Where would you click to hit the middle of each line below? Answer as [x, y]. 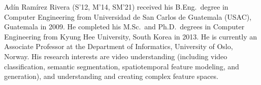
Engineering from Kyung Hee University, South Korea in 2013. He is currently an [131, 36]
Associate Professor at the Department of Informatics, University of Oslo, [119, 46]
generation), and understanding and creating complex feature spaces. [111, 76]
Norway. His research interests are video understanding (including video [116, 56]
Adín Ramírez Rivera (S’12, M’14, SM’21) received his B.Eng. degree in [116, 7]
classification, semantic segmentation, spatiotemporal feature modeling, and [122, 66]
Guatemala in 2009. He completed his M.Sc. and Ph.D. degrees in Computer [124, 27]
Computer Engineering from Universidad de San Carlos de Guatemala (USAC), [128, 16]
